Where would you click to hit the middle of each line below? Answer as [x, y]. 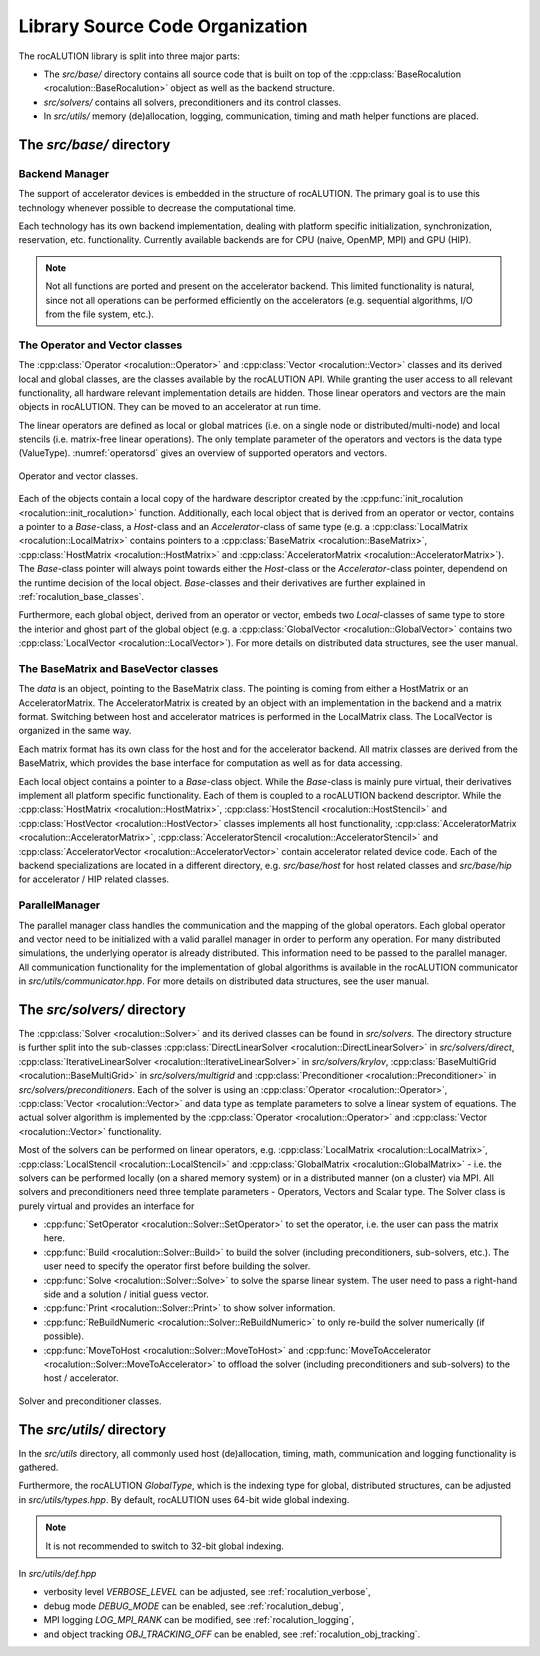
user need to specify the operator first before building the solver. [177, 1266]
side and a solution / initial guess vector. [126, 1294]
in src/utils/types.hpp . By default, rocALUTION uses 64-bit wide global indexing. [184, 1499]
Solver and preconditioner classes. [90, 1401]
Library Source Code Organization [163, 26]
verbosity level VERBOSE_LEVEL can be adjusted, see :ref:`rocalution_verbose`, [207, 1592]
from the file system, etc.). [100, 314]
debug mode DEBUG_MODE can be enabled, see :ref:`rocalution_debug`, [193, 1606]
